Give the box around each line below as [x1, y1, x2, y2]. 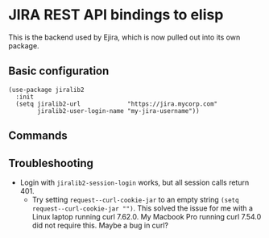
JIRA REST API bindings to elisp [8, 6, 224, 24]
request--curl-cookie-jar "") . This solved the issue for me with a [31, 203, 254, 213]
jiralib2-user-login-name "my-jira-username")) [37, 106, 200, 115]
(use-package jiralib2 [8, 86, 85, 94]
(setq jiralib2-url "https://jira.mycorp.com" [15, 99, 218, 108]
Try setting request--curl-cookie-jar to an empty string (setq [31, 194, 239, 204]
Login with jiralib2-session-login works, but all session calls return [19, 177, 250, 187]
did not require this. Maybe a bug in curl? [31, 220, 169, 230]
